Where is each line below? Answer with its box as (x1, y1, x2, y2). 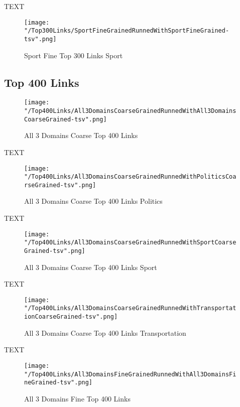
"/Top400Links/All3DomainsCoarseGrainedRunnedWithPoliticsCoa (24, 173, 236, 181)
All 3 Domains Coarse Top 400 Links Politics (24, 196, 163, 206)
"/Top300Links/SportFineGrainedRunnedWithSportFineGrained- (24, 27, 229, 35)
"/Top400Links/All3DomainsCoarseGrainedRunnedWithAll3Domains (24, 107, 236, 115)
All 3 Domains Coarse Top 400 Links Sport (24, 261, 157, 272)
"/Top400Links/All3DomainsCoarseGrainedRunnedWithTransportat (24, 305, 236, 312)
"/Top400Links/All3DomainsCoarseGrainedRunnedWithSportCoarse (24, 239, 236, 246)
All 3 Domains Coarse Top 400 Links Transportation (24, 327, 186, 338)
